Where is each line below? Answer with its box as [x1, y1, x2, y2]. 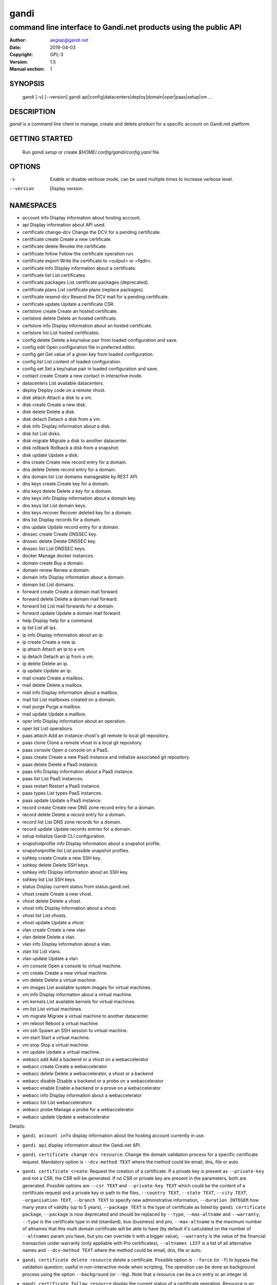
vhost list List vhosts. [22, 912, 67, 919]
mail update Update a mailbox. [22, 711, 87, 717]
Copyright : [9, 51, 33, 58]
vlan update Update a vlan [22, 956, 78, 962]
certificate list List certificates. [22, 272, 87, 278]
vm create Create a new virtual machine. [22, 969, 108, 976]
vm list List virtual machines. [22, 1005, 83, 1012]
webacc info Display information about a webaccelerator [22, 1092, 142, 1098]
